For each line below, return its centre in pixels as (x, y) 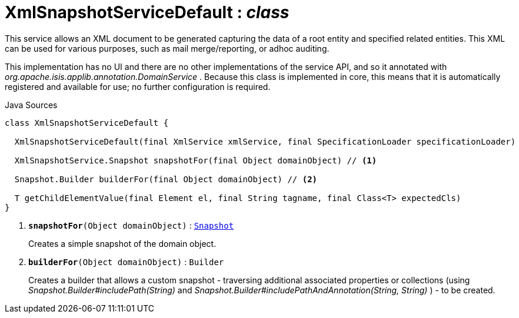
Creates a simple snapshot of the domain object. (122, 243)
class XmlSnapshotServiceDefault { (87, 123)
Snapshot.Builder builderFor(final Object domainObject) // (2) (166, 179)
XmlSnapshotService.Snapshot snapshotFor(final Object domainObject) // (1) (196, 160)
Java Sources (31, 105)
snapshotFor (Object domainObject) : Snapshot (131, 225)
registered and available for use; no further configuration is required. (138, 86)
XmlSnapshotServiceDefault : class (147, 12)
